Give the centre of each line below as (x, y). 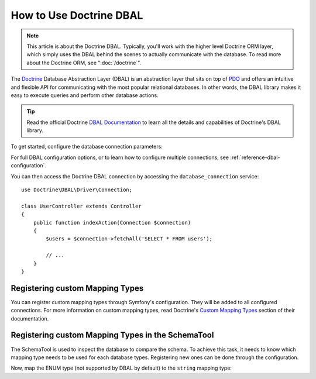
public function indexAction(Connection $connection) (112, 223)
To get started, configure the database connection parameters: (87, 147)
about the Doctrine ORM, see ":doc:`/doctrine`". (84, 63)
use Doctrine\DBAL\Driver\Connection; (77, 190)
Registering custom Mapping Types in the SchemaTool (112, 335)
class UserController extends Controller (81, 206)
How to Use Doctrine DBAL (77, 15)
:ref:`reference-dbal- (255, 157)
